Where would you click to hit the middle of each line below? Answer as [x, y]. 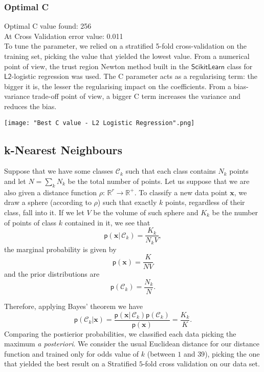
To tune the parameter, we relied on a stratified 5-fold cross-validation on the [126, 46]
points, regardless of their [205, 202]
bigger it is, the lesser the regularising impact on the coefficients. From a [118, 86]
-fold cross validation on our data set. [201, 364]
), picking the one [232, 353]
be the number [235, 212]
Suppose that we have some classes [59, 171]
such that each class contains [171, 171]
